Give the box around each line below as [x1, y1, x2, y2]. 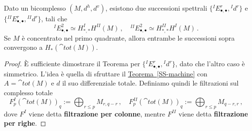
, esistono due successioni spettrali [105, 3, 207, 13]
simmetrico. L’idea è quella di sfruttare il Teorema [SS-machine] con [4, 68, 207, 78]
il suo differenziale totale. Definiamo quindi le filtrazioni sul [62, 78, 239, 88]
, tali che [41, 14, 67, 23]
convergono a [4, 42, 43, 52]
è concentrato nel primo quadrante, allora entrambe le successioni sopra [21, 32, 235, 43]
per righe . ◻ [4, 118, 46, 128]
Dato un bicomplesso [4, 3, 66, 13]
